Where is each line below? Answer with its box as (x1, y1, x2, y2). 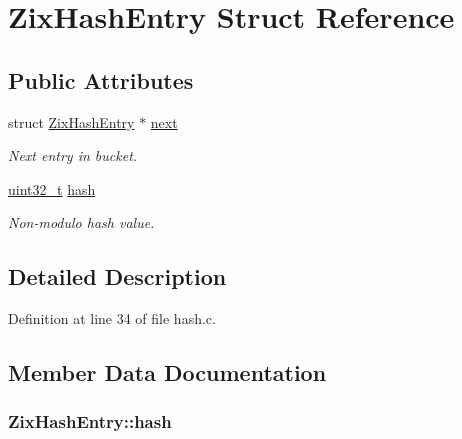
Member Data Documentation (8, 357, 327, 388)
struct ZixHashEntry (8, 111, 135, 132)
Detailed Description (8, 261, 227, 292)
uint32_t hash (8, 178, 96, 199)
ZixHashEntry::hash (8, 409, 172, 434)
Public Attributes (8, 64, 194, 95)
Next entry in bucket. (8, 145, 138, 166)
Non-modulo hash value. (8, 212, 155, 233)
